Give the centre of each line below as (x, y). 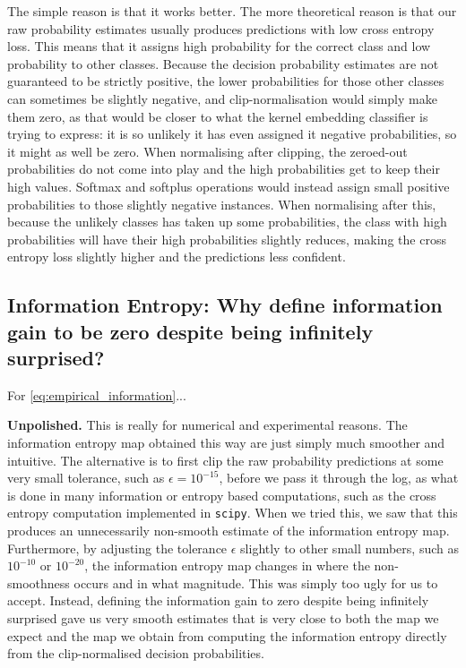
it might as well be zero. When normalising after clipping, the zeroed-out (207, 151)
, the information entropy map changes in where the (227, 565)
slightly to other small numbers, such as (349, 548)
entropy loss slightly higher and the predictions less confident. (177, 257)
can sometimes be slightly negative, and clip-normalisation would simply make (222, 98)
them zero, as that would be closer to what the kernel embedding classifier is (218, 116)
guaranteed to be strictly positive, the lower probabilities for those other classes (226, 81)
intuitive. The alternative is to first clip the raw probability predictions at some (225, 460)
